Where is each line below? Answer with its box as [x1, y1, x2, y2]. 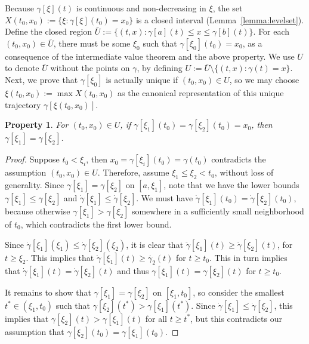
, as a [242, 36, 262, 49]
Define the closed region [5, 25, 92, 38]
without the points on [50, 62, 130, 74]
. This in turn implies [209, 251, 288, 263]
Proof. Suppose [5, 153, 60, 165]
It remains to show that [5, 285, 91, 298]
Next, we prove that [5, 73, 78, 85]
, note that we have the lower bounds [163, 178, 299, 191]
